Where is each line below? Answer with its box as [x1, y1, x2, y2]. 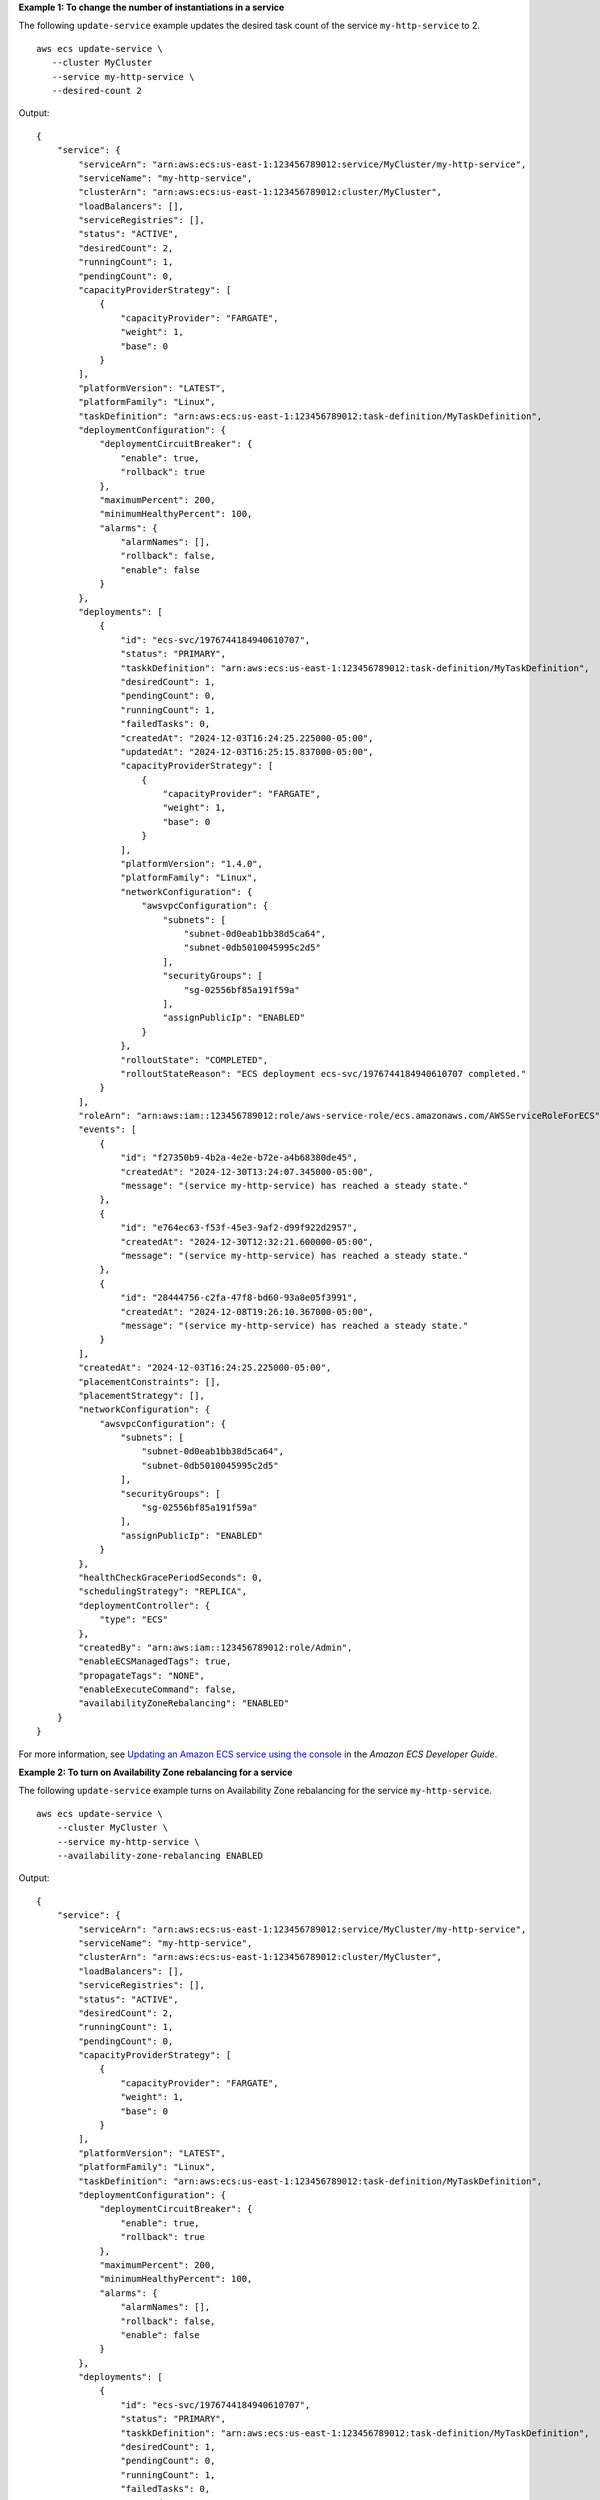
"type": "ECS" [99, 1614, 169, 1625]
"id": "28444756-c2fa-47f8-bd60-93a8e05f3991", [120, 1292, 359, 1304]
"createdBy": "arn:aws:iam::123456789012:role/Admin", [78, 1641, 353, 1653]
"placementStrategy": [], [78, 1390, 205, 1401]
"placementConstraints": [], [78, 1376, 222, 1387]
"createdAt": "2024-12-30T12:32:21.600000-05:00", [120, 1236, 374, 1247]
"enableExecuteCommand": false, [78, 1684, 237, 1695]
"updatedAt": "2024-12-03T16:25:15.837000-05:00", [120, 746, 374, 757]
